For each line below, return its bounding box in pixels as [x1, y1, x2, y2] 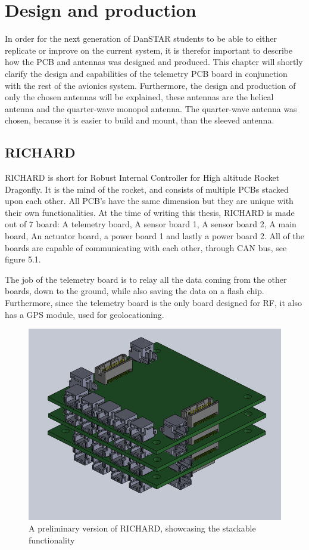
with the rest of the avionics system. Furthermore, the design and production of [5, 79, 296, 91]
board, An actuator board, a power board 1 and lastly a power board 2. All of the [5, 230, 304, 242]
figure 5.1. [5, 253, 41, 265]
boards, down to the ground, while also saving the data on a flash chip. [5, 285, 264, 297]
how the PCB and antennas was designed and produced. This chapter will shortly [5, 55, 303, 68]
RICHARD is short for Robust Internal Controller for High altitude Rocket [5, 171, 280, 184]
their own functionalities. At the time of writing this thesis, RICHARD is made [5, 206, 295, 218]
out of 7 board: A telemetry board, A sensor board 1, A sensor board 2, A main [5, 218, 296, 230]
